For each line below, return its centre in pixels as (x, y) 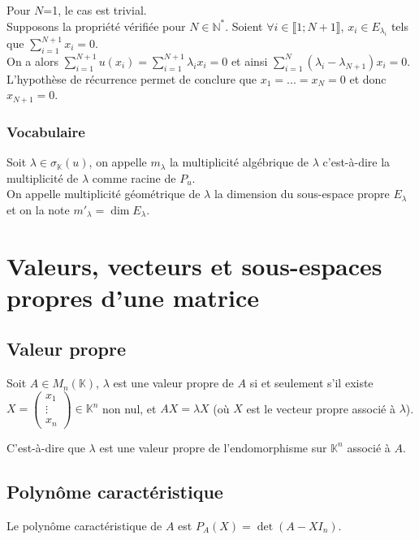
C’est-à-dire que (46, 447)
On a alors (32, 60)
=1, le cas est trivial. (95, 10)
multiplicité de (43, 177)
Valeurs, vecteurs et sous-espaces (194, 265)
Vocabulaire (46, 131)
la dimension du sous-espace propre (302, 194)
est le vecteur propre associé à (321, 408)
